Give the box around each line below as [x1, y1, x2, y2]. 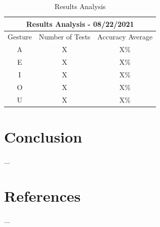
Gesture [8, 31, 32, 42]
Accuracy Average [97, 31, 153, 42]
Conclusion [4, 126, 83, 147]
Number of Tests [38, 31, 91, 42]
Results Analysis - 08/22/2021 [26, 18, 134, 29]
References [4, 185, 81, 206]
